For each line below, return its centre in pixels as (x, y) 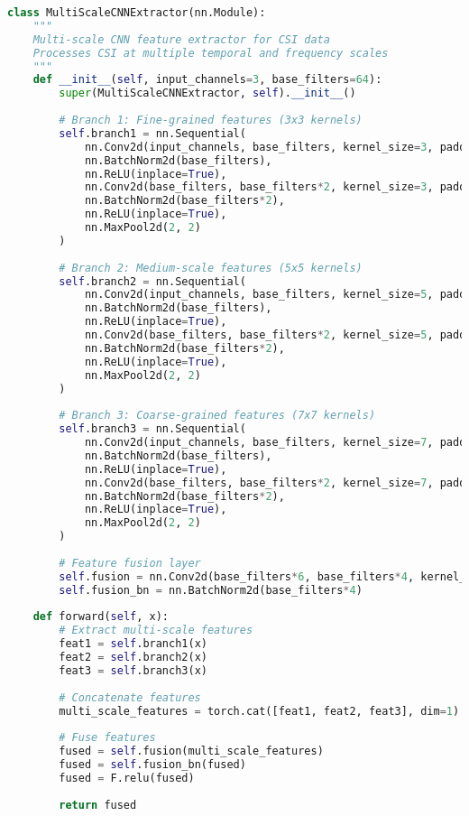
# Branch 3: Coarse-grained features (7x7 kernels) (217, 416)
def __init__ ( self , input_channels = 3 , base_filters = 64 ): (207, 80)
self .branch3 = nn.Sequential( (152, 429)
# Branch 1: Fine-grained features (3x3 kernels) (211, 120)
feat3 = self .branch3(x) (133, 670)
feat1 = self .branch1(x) (133, 644)
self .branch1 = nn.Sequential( (152, 133)
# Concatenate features (130, 697)
